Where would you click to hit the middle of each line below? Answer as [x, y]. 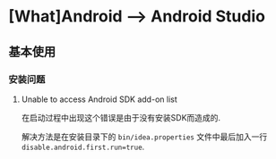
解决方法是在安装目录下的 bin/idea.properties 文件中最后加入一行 [144, 137]
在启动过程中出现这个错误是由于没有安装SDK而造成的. [121, 117]
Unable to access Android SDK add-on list [99, 99]
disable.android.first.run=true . [83, 146]
